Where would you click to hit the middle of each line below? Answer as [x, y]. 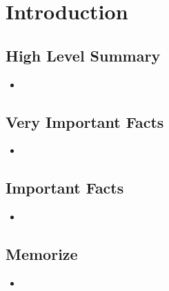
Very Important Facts [85, 121]
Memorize [42, 254]
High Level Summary [83, 55]
